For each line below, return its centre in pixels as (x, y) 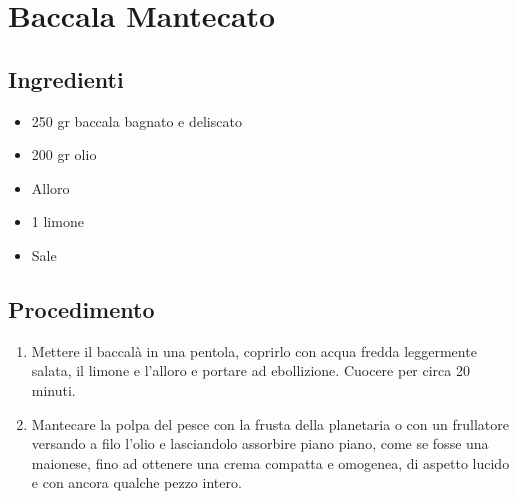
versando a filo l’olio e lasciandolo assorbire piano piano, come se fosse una (260, 443)
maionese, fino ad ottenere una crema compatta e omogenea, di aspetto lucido (270, 462)
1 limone (57, 221)
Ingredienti (66, 78)
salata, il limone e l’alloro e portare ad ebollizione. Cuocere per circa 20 (250, 370)
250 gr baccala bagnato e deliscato (136, 120)
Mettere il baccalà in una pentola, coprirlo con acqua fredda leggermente (254, 350)
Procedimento (81, 308)
